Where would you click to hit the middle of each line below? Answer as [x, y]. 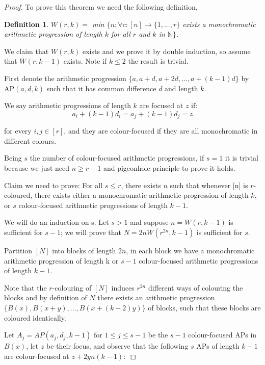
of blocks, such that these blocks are [204, 307]
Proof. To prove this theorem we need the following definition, [101, 7]
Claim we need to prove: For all [54, 185]
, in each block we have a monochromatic [190, 250]
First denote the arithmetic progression [65, 78]
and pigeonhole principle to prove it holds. [169, 167]
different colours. [30, 140]
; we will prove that [91, 232]
